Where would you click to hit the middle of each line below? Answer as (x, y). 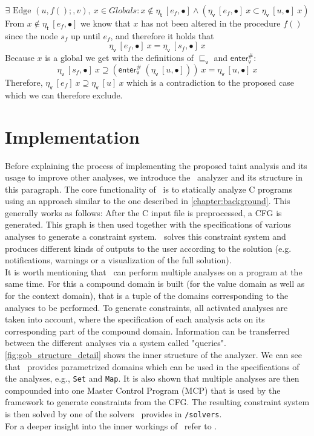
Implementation (72, 136)
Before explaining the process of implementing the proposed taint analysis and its (156, 165)
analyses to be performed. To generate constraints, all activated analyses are (146, 307)
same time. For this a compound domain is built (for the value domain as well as (155, 284)
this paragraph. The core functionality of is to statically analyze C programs (149, 189)
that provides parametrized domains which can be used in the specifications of (152, 366)
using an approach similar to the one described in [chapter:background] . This (148, 201)
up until (86, 35)
